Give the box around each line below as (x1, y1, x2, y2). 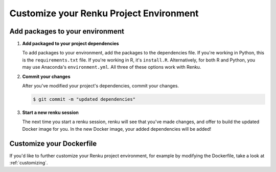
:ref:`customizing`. (9, 160, 48, 166)
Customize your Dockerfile (9, 139, 97, 148)
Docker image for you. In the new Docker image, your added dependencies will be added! (22, 126, 212, 132)
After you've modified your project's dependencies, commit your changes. (22, 83, 179, 89)
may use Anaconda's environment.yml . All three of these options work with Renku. (22, 64, 201, 70)
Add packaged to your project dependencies (22, 41, 120, 47)
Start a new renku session (22, 109, 79, 116)
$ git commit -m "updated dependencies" (33, 97, 135, 102)
